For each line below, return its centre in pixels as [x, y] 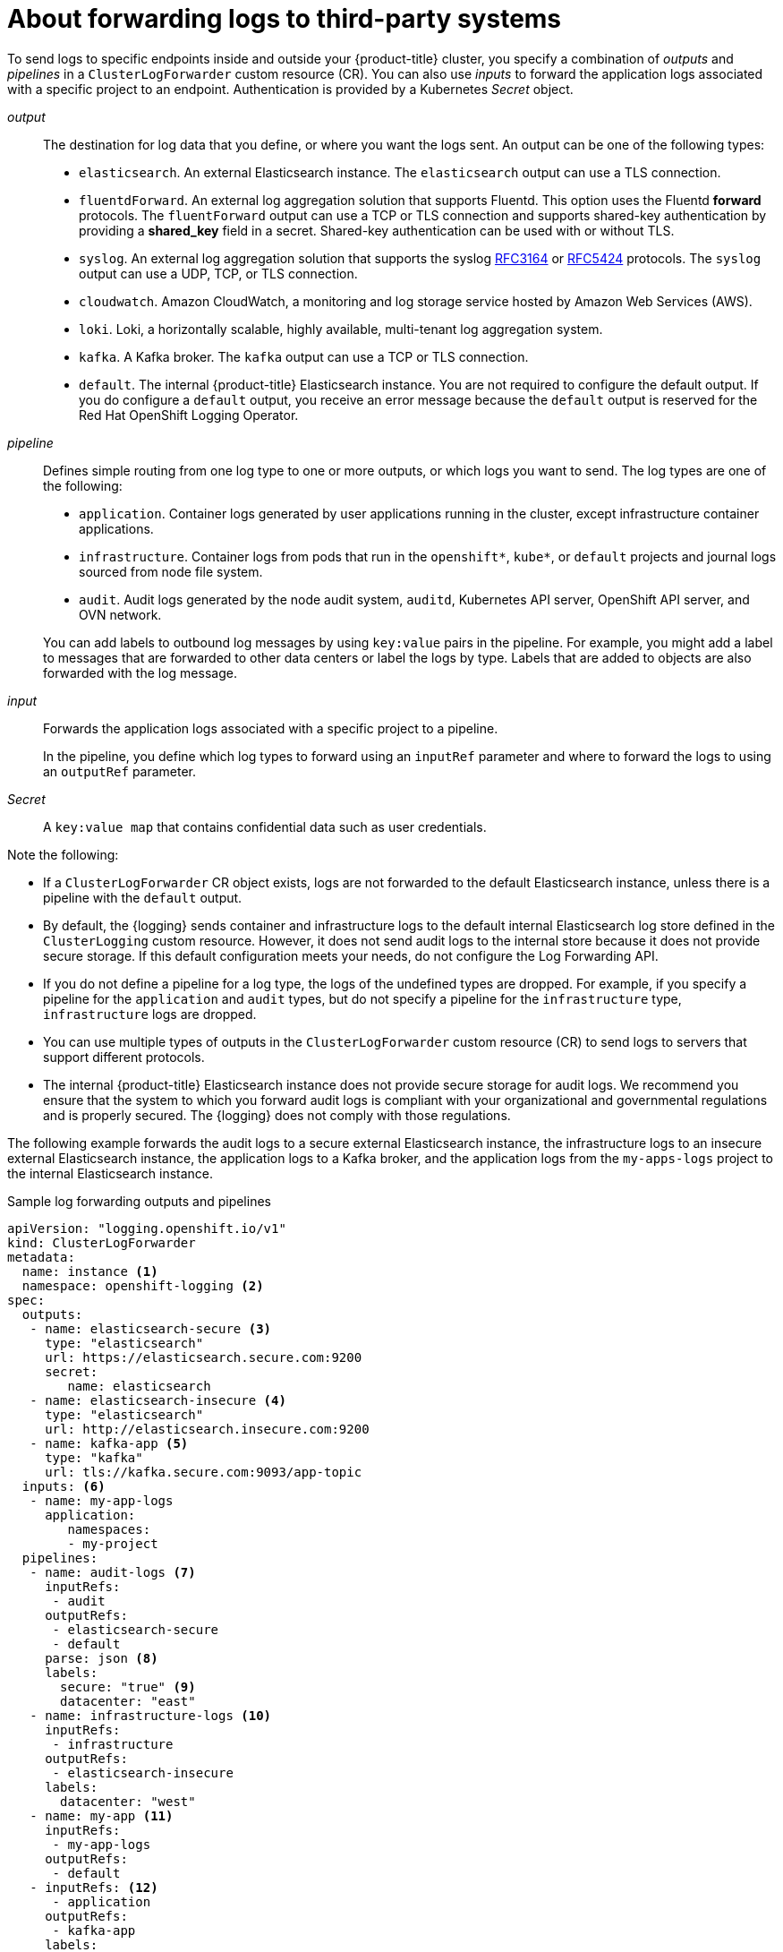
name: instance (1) [90, 1271]
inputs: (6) [64, 1486]
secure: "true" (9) [128, 1687]
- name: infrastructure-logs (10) [151, 1715]
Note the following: [63, 854]
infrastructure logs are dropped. [150, 1014]
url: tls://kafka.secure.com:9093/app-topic [204, 1472]
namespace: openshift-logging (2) [143, 1285]
